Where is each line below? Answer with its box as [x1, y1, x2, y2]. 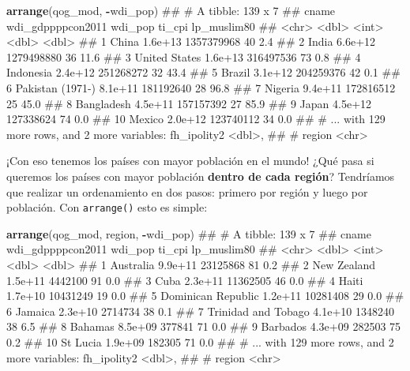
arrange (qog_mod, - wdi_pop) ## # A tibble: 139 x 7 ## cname [6, 2, 336, 18]
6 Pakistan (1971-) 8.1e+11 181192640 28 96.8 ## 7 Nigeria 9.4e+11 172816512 [6, 79, 396, 96]
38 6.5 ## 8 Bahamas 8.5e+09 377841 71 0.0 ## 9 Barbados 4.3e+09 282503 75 [6, 318, 401, 335]
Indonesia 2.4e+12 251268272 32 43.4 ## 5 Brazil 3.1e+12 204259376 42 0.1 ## [6, 64, 401, 81]
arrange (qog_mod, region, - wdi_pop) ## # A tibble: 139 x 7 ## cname [6, 225, 371, 242]
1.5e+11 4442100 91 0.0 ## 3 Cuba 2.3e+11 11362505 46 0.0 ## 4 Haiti [6, 272, 363, 288]
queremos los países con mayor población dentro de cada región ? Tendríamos [6, 167, 395, 184]
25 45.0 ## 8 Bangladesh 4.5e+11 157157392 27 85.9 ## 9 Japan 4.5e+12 [6, 95, 372, 111]
